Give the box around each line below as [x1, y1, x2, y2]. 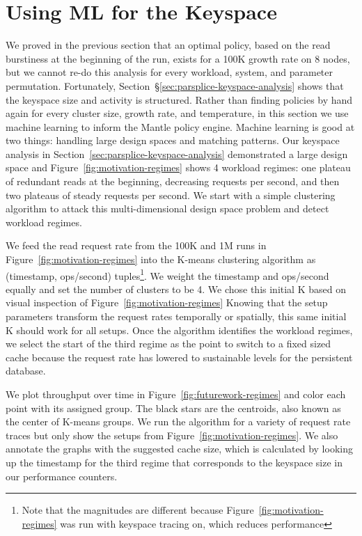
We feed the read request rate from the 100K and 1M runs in [6, 238, 267, 253]
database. [6, 363, 46, 378]
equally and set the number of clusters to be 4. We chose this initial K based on [6, 281, 346, 296]
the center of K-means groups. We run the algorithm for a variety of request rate [6, 414, 351, 429]
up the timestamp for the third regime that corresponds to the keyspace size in [6, 455, 343, 469]
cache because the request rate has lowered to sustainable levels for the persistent [6, 349, 353, 364]
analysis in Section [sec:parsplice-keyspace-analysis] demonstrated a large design [6, 146, 348, 161]
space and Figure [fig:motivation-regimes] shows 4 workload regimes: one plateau [6, 160, 351, 175]
